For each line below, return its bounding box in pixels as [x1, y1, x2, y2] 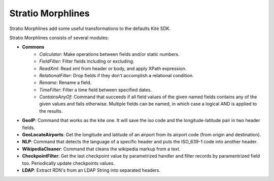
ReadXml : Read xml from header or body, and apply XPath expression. [39, 65, 187, 71]
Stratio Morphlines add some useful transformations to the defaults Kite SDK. [9, 25, 171, 32]
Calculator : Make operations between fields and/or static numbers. [39, 51, 180, 57]
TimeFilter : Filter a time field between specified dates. [39, 86, 152, 93]
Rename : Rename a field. [39, 79, 92, 86]
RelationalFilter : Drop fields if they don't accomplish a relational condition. [39, 72, 194, 78]
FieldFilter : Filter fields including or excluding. [39, 58, 134, 65]
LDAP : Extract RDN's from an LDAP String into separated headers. [22, 167, 161, 173]
